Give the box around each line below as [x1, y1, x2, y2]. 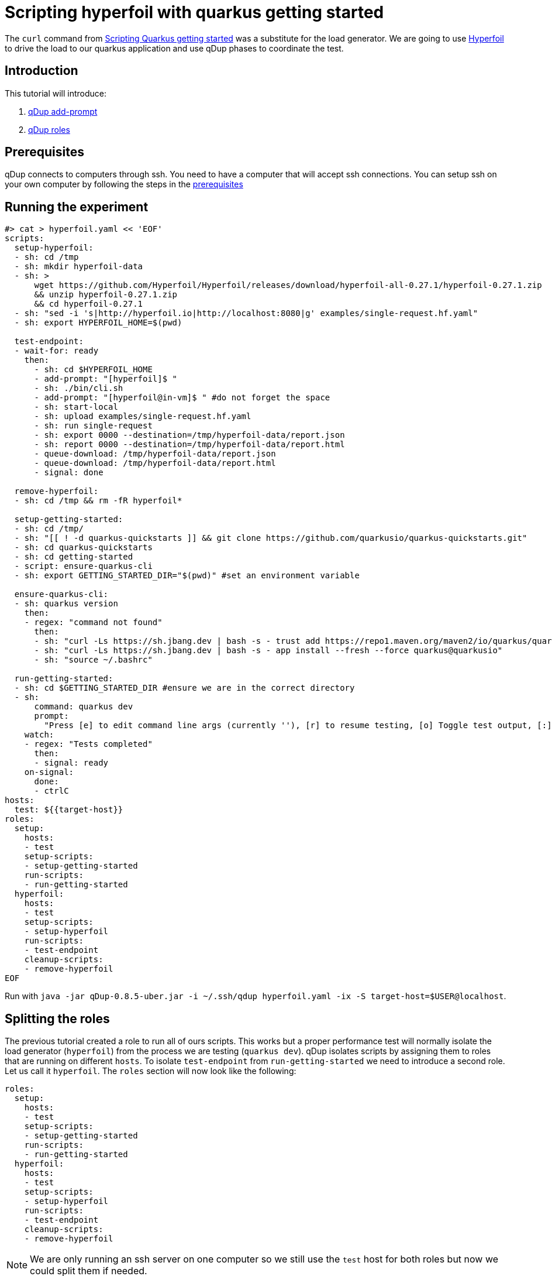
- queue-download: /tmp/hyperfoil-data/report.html [34, 458, 276, 468]
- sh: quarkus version [14, 599, 118, 609]
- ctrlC [34, 786, 69, 796]
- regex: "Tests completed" [24, 739, 153, 749]
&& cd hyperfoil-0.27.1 [34, 299, 143, 309]
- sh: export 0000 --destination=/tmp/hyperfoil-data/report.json [34, 430, 345, 440]
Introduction [5, 63, 78, 78]
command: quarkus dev [34, 702, 133, 712]
